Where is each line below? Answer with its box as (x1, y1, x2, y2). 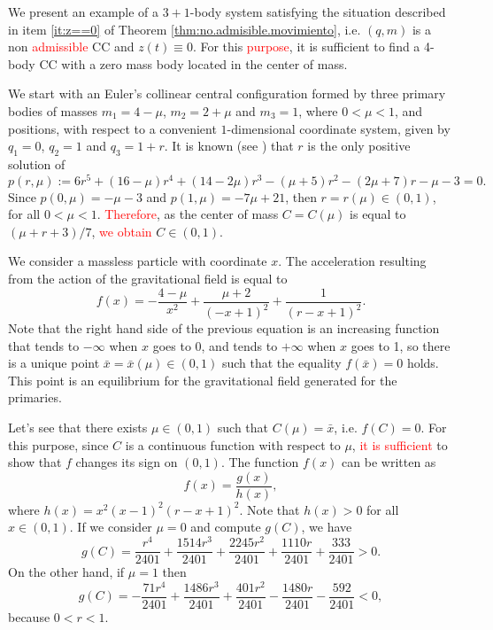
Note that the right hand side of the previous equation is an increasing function (8, 319, 440, 337)
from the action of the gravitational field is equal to (8, 269, 288, 287)
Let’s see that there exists (8, 417, 148, 436)
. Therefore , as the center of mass (96, 205, 279, 223)
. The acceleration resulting (278, 252, 427, 270)
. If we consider (69, 517, 152, 536)
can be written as (342, 453, 436, 471)
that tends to (8, 336, 80, 354)
